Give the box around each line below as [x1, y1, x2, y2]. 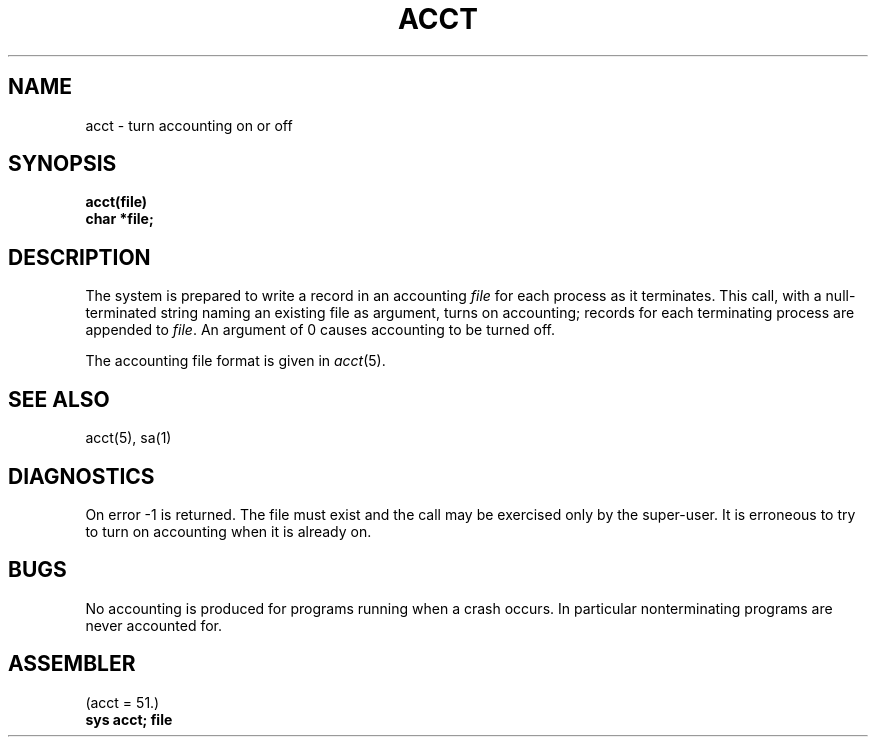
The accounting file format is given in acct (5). [85, 352, 386, 370]
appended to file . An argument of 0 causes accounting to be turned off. [85, 321, 555, 339]
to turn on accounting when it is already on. [85, 522, 372, 540]
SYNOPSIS [8, 151, 117, 177]
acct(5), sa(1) [85, 429, 172, 447]
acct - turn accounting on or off [85, 116, 293, 134]
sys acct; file [85, 710, 173, 728]
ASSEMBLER [8, 651, 136, 677]
